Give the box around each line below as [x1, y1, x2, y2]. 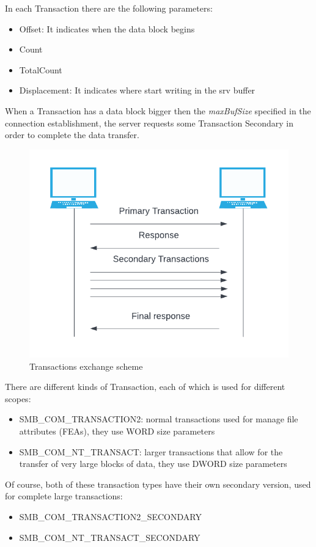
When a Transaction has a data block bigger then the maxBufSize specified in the [5, 104, 311, 117]
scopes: [5, 392, 31, 405]
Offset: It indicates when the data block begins [19, 22, 195, 35]
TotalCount [19, 63, 62, 76]
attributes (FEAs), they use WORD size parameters [19, 424, 215, 437]
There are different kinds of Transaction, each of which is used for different [5, 380, 285, 393]
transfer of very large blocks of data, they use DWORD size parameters [19, 457, 287, 470]
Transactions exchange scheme [29, 359, 143, 372]
